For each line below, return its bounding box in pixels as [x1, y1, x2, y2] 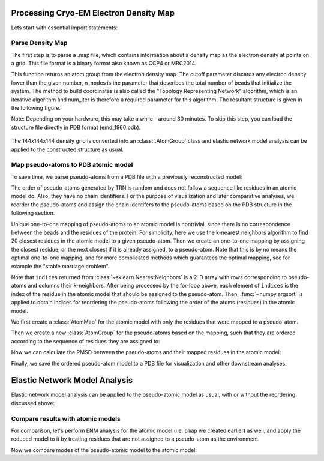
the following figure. [11, 104, 61, 111]
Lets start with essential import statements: [11, 24, 118, 31]
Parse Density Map [11, 39, 68, 47]
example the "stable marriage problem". [11, 262, 110, 270]
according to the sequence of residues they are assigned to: [11, 337, 160, 345]
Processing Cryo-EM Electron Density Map [11, 8, 175, 18]
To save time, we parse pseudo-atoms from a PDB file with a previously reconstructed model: [11, 173, 242, 180]
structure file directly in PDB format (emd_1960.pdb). [11, 124, 141, 131]
